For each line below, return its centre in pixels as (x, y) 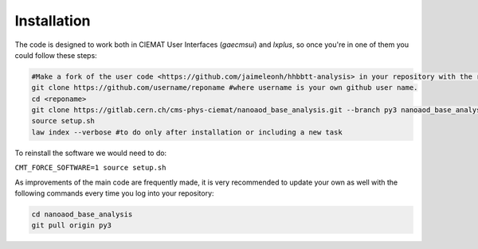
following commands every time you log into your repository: (114, 193)
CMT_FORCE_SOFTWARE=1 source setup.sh (90, 168)
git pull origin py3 (71, 226)
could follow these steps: (56, 55)
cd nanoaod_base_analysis (82, 214)
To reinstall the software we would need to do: (91, 153)
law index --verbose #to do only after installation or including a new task (187, 132)
